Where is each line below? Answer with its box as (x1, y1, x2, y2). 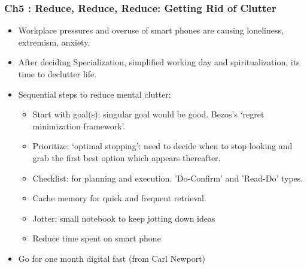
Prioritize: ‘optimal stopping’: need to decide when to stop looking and (32, 140, 293, 152)
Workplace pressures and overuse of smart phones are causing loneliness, (18, 24, 284, 37)
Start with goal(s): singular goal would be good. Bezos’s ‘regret (32, 108, 265, 120)
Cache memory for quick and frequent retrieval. (32, 192, 206, 204)
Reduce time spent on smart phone (32, 232, 161, 244)
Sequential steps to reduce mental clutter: (18, 87, 171, 100)
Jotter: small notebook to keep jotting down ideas (32, 211, 215, 224)
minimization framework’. (32, 119, 126, 132)
